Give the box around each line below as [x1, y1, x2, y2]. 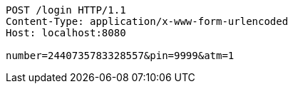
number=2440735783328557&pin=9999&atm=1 [6, 50, 235, 61]
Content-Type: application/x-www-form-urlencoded [6, 16, 289, 27]
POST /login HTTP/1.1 [6, 4, 126, 16]
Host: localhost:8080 [6, 27, 126, 38]
